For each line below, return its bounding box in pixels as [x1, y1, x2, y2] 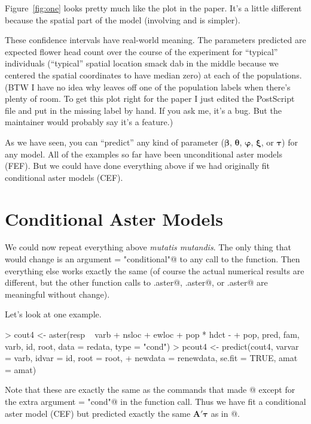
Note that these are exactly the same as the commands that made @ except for [5, 383, 295, 396]
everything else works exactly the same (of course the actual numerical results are [5, 264, 304, 277]
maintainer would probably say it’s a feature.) [5, 116, 173, 128]
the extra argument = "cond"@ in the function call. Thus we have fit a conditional [5, 395, 306, 407]
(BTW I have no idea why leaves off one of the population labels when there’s [5, 80, 291, 93]
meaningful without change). [5, 287, 110, 300]
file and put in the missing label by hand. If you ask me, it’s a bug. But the [5, 104, 282, 116]
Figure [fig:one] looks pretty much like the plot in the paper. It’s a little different [5, 2, 302, 14]
